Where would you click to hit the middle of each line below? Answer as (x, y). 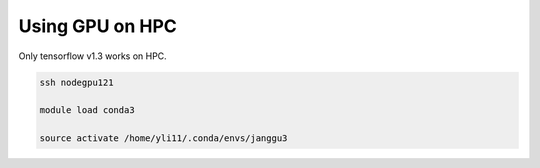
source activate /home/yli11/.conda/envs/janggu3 (163, 138)
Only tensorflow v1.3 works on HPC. (92, 56)
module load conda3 (87, 110)
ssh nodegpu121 (76, 82)
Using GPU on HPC (97, 26)
